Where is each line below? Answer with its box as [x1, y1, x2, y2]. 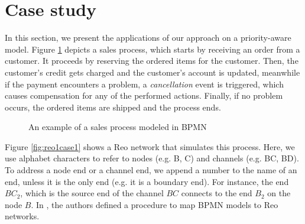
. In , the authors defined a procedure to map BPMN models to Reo [31, 198, 278, 210]
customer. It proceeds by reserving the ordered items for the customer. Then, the [5, 54, 298, 67]
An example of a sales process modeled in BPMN [28, 121, 207, 133]
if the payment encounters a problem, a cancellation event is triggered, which [5, 77, 284, 90]
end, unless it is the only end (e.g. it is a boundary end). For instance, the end [5, 175, 289, 187]
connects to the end [181, 187, 252, 199]
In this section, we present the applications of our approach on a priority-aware [5, 31, 291, 44]
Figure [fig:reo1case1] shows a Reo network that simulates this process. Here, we [5, 140, 295, 152]
